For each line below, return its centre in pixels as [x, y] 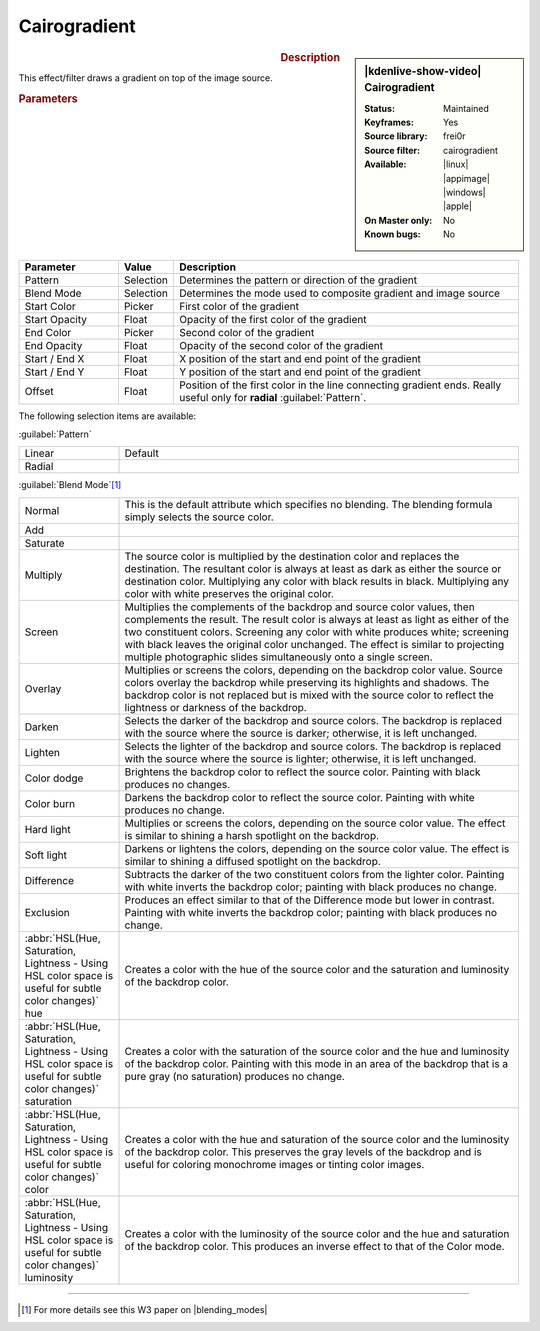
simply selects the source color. [199, 517]
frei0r [454, 136]
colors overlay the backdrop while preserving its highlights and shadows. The [307, 682]
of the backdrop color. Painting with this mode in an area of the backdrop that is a [316, 1063]
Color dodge [54, 778]
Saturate [44, 543]
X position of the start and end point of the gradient [300, 358]
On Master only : [398, 220]
